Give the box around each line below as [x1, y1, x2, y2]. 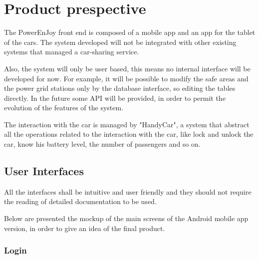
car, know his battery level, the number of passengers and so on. [4, 139, 201, 149]
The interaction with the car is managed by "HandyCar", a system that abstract [4, 119, 250, 129]
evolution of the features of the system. [4, 102, 124, 113]
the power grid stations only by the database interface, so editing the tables [4, 83, 236, 93]
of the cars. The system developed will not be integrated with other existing [4, 36, 237, 47]
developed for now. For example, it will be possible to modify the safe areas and [4, 73, 249, 83]
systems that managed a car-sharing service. [4, 46, 139, 57]
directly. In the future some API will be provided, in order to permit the [4, 92, 226, 103]
